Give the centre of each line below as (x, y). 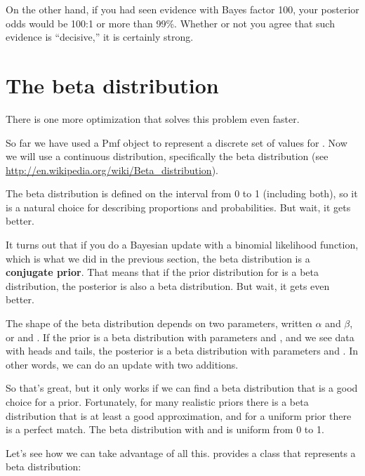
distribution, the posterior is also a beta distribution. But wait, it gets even (168, 285)
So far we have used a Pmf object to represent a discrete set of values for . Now (177, 142)
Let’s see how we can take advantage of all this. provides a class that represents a (181, 452)
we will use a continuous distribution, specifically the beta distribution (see (167, 156)
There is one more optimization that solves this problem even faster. (153, 118)
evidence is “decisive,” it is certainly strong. (100, 37)
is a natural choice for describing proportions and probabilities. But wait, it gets (178, 207)
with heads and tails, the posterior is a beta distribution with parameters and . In (182, 351)
